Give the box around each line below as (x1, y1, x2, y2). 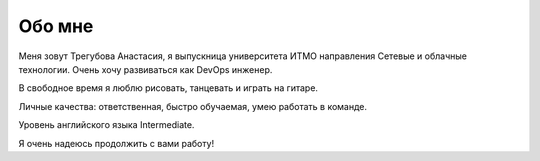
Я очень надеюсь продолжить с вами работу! (18, 137, 215, 149)
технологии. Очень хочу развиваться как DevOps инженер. (18, 63, 273, 75)
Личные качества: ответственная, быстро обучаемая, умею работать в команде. (18, 100, 368, 112)
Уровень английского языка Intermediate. (18, 119, 195, 131)
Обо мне (18, 15, 94, 37)
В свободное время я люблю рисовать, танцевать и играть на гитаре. (18, 82, 319, 94)
